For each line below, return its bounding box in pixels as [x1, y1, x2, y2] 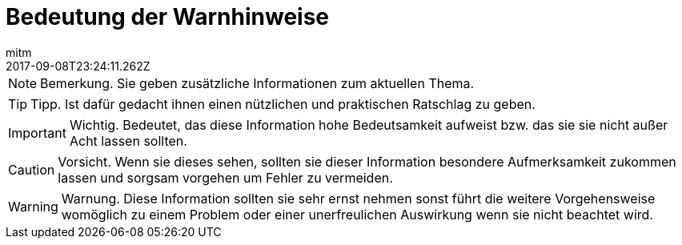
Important [8, 124, 66, 141]
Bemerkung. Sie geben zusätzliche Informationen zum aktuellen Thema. [40, 74, 475, 91]
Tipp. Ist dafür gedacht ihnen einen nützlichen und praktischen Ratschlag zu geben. [30, 95, 536, 112]
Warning [8, 198, 58, 215]
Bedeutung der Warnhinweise [6, 3, 330, 30]
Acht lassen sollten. [69, 132, 187, 149]
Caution [8, 161, 55, 178]
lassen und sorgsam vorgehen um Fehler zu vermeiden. [58, 169, 393, 186]
